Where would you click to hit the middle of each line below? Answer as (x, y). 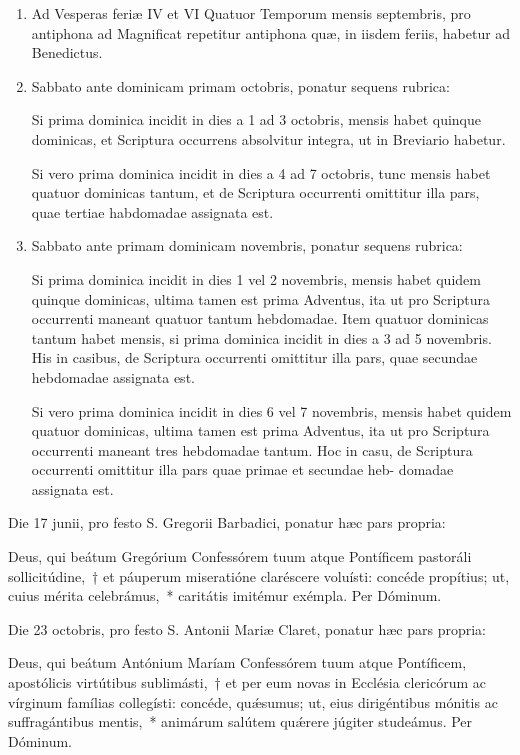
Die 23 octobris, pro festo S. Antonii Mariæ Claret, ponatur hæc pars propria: (247, 628)
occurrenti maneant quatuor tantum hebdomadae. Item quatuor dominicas (260, 318)
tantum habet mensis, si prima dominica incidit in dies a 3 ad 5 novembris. (261, 337)
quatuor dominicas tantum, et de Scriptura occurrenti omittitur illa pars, (255, 192)
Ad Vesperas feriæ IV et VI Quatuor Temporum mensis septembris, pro (251, 13)
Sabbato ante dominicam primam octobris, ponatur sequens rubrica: (240, 85)
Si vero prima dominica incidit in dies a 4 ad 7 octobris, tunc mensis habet (261, 172)
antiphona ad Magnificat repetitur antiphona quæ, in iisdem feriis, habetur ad (271, 32)
